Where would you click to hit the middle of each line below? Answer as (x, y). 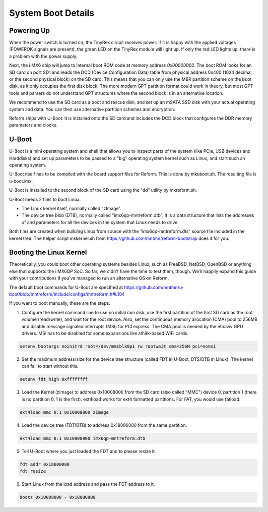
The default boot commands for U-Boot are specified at (66, 287)
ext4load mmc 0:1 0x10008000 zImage (64, 412)
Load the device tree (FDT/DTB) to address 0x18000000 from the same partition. (104, 425)
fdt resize (33, 471)
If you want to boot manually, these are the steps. (60, 303)
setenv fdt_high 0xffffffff (54, 379)
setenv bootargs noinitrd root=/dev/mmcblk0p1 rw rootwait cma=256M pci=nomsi (118, 346)
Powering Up (30, 30)
